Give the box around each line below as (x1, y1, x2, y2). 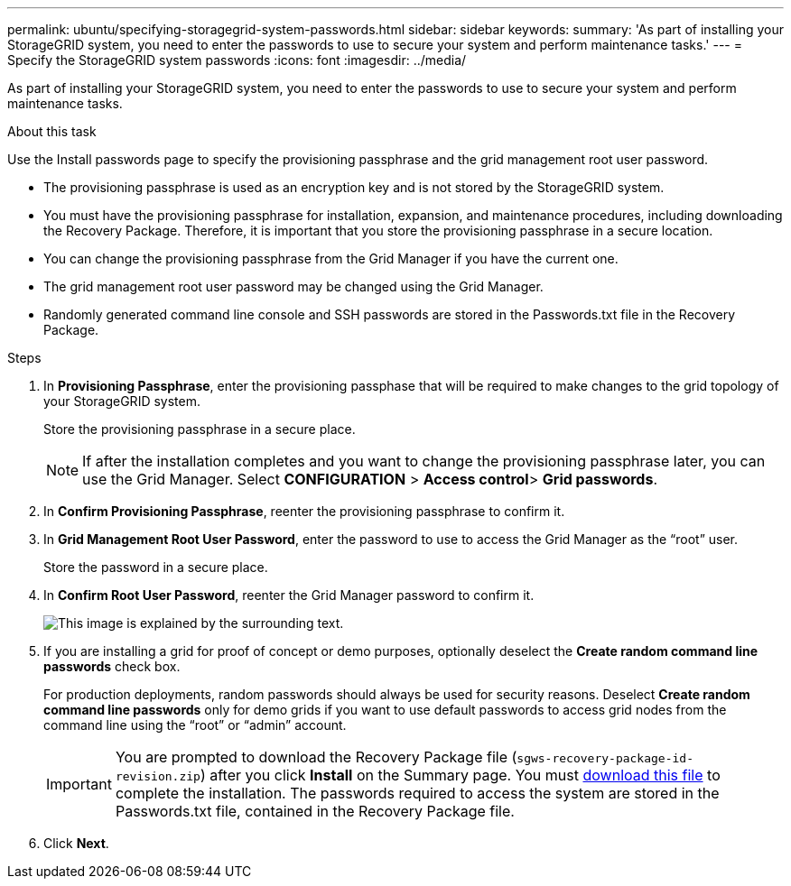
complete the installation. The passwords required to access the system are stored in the (115, 784, 720, 802)
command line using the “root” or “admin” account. (43, 717, 347, 733)
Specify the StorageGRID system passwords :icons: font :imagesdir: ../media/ (7, 52, 467, 68)
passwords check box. (43, 659, 181, 674)
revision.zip (115, 770, 200, 783)
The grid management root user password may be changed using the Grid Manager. (43, 279, 544, 294)
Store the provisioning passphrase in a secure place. (43, 421, 356, 437)
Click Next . (43, 835, 109, 851)
